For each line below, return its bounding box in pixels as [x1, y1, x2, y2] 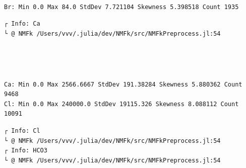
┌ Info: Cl [4, 127, 40, 134]
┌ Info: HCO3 [4, 147, 47, 154]
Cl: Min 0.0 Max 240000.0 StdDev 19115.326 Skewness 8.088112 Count [4, 100, 239, 108]
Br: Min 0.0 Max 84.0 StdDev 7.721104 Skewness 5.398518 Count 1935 [4, 3, 239, 11]
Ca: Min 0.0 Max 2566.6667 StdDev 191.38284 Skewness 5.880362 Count [4, 80, 242, 88]
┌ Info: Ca [4, 20, 40, 28]
